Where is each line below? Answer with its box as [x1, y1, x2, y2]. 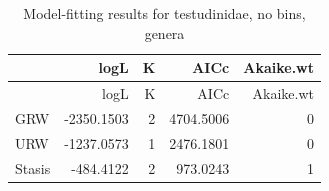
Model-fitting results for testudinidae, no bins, [23, 3, 306, 23]
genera [144, 22, 185, 43]
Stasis [15, 157, 51, 178]
